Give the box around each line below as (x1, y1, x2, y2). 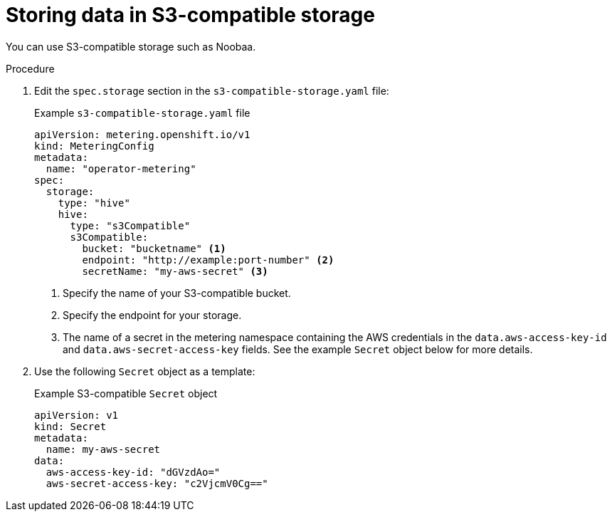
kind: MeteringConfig (34, 140, 154, 152)
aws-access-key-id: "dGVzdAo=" (46, 466, 221, 478)
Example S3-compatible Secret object (34, 387, 218, 399)
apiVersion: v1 (34, 409, 119, 421)
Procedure (6, 62, 55, 75)
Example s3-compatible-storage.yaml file (34, 106, 250, 119)
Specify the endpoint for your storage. (63, 308, 242, 321)
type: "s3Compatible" (70, 219, 191, 231)
